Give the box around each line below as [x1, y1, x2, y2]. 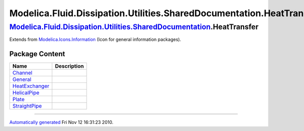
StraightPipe [12, 103, 42, 110]
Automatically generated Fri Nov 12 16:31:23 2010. [9, 119, 113, 125]
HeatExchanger [12, 82, 50, 90]
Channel [12, 69, 32, 76]
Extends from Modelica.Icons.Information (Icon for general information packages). [9, 36, 181, 42]
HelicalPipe [12, 89, 40, 96]
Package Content [9, 50, 65, 58]
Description [55, 63, 84, 70]
